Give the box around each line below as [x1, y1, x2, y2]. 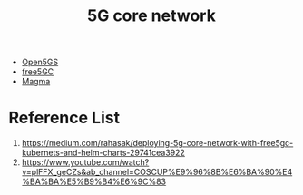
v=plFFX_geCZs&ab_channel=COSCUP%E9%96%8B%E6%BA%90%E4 [21, 167, 293, 178]
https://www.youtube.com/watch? [21, 157, 150, 168]
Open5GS [21, 56, 59, 68]
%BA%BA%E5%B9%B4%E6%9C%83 [21, 176, 167, 187]
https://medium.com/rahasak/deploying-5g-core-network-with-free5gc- [21, 138, 294, 149]
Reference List [8, 108, 120, 128]
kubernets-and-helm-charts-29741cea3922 [21, 147, 185, 159]
